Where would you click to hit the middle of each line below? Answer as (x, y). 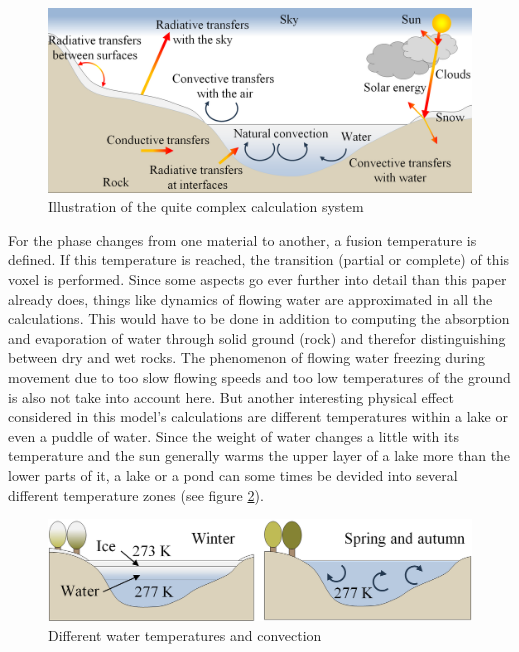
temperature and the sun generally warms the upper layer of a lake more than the (259, 455)
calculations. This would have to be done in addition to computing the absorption (259, 318)
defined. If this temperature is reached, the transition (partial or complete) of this (259, 259)
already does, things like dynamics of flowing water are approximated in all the (250, 298)
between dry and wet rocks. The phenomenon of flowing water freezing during (247, 357)
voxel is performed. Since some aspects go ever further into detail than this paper (257, 279)
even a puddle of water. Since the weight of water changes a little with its (233, 435)
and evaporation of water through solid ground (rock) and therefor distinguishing (257, 337)
